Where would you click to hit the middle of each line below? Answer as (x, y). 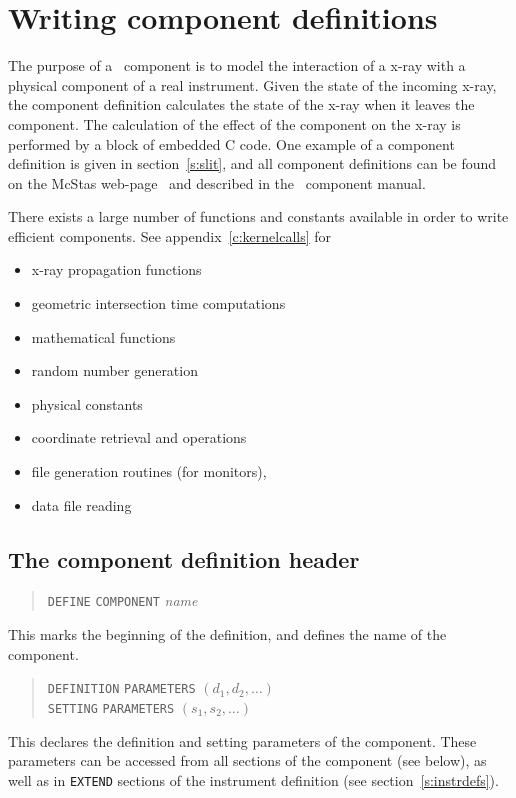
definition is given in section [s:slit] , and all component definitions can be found (252, 163)
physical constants (87, 403)
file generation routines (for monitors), (149, 471)
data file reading (81, 504)
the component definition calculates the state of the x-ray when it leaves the (241, 104)
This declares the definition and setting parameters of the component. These (242, 740)
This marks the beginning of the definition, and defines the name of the (227, 634)
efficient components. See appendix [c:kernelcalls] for (170, 235)
